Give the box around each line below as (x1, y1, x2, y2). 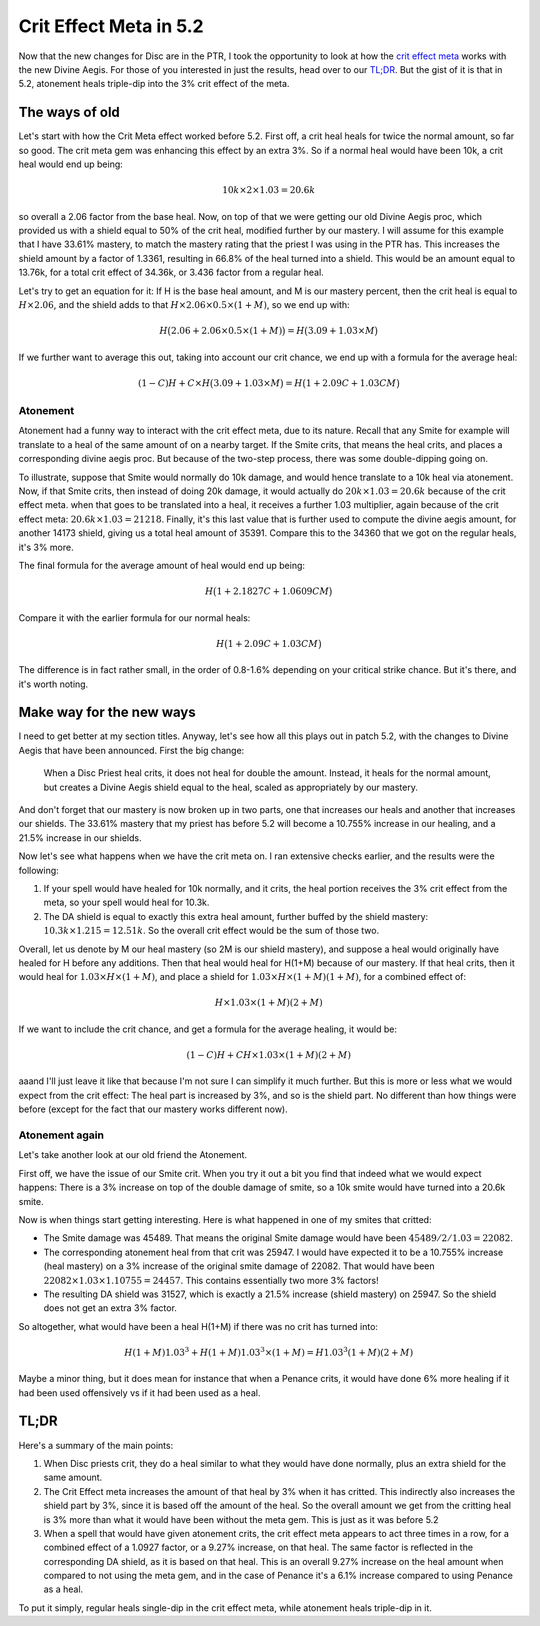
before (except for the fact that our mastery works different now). (18, 1103, 289, 1115)
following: (18, 864, 59, 876)
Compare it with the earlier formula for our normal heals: (18, 611, 251, 624)
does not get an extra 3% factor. (43, 1302, 177, 1314)
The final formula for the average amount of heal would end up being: (18, 559, 305, 571)
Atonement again (18, 1128, 105, 1142)
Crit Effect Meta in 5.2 (18, 15, 204, 37)
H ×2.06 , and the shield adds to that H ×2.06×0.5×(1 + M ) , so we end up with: (18, 298, 350, 310)
